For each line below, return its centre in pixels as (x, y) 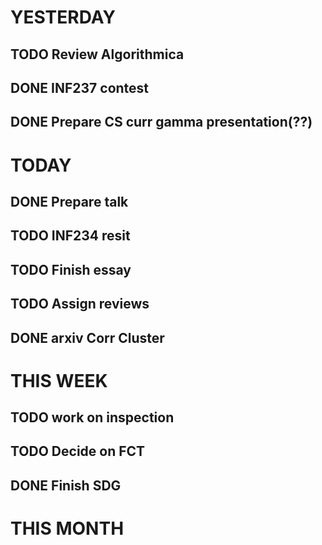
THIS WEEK (59, 380)
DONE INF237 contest (80, 87)
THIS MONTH (67, 528)
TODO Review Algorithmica (97, 54)
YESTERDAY (63, 17)
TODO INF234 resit (70, 236)
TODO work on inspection (92, 417)
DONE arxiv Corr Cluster (87, 337)
